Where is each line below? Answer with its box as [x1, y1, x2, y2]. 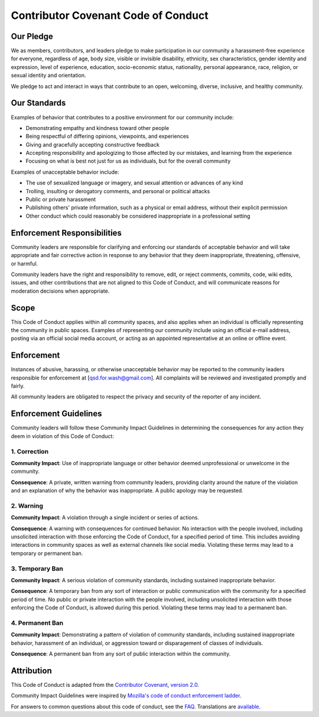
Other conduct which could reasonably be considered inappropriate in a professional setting [25, 212, 250, 219]
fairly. [11, 382, 25, 390]
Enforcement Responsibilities [11, 228, 122, 238]
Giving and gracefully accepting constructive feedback [25, 141, 159, 148]
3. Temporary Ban [11, 564, 63, 573]
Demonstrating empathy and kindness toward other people [25, 124, 170, 131]
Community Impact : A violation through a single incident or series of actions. [11, 514, 199, 521]
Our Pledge [11, 31, 53, 41]
